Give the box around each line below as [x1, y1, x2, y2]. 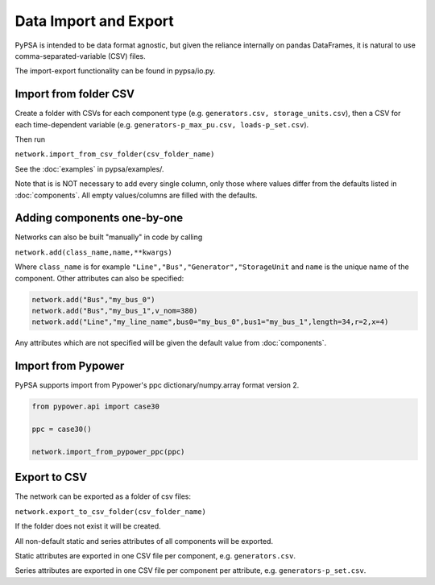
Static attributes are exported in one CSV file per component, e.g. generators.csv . [14, 550, 296, 560]
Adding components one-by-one [14, 211, 184, 225]
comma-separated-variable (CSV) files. [14, 51, 147, 60]
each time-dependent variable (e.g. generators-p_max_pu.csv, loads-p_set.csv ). [14, 119, 309, 129]
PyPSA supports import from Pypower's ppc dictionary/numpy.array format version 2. [14, 380, 300, 390]
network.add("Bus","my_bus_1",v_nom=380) [31, 306, 198, 316]
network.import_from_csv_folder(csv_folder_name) [14, 150, 215, 159]
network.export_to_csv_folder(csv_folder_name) [14, 507, 207, 516]
